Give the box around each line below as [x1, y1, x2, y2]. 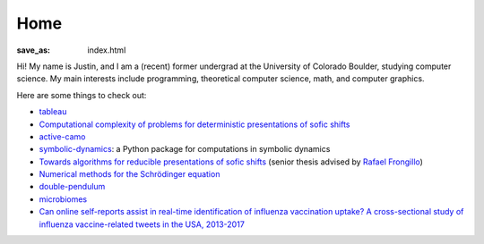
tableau [39, 106, 67, 117]
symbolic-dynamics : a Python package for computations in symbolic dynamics [39, 144, 331, 155]
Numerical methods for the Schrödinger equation [39, 169, 220, 180]
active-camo [39, 130, 86, 142]
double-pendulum [39, 181, 106, 192]
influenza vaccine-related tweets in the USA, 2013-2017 [39, 219, 246, 230]
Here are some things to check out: [16, 89, 147, 100]
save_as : [16, 45, 51, 55]
